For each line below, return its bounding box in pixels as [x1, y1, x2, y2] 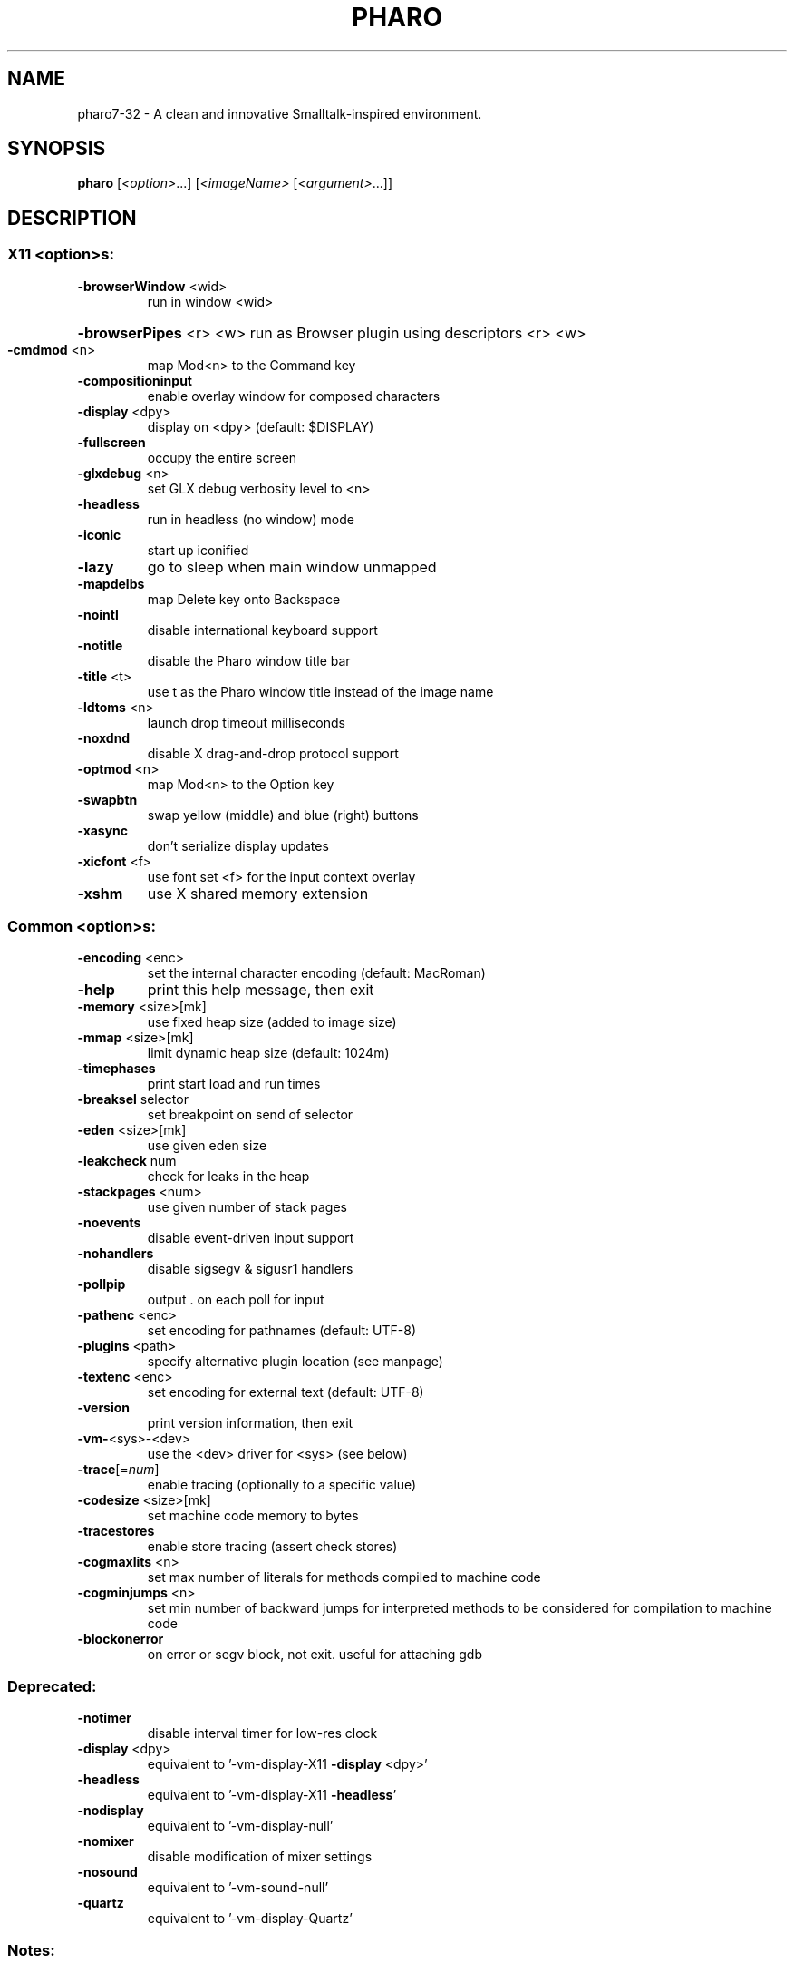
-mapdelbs [77, 575, 145, 591]
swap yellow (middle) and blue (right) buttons [147, 806, 419, 823]
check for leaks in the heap [147, 1168, 310, 1185]
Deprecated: [7, 1676, 97, 1695]
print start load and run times [147, 1076, 321, 1092]
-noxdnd [77, 729, 131, 746]
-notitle [77, 637, 123, 653]
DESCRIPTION [7, 206, 137, 230]
